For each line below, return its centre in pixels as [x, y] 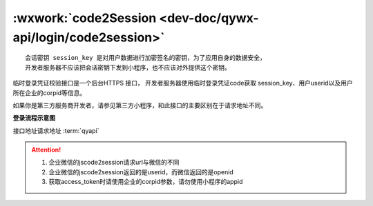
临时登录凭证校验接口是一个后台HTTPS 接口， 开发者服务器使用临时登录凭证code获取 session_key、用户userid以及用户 [183, 83]
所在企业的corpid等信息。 [49, 92]
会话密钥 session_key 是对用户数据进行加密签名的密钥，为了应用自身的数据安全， [145, 58]
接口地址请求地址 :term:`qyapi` [56, 130]
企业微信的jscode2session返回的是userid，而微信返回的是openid [141, 172]
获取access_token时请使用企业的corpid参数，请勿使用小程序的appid [146, 182]
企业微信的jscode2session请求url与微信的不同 [114, 163]
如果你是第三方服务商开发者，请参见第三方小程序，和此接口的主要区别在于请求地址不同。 [140, 105]
